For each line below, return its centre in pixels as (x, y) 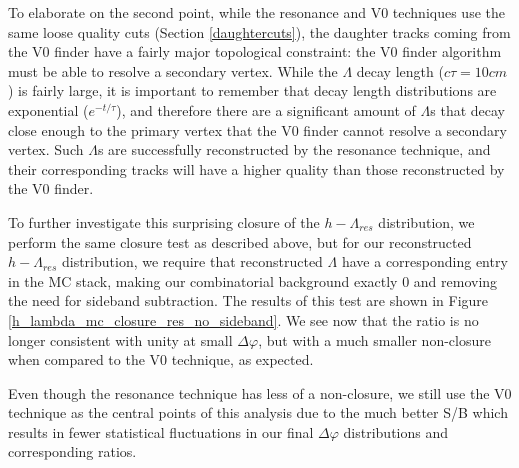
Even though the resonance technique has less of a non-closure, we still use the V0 (260, 392)
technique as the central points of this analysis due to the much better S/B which (258, 412)
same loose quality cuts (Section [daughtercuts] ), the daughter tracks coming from (259, 31)
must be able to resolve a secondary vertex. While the (173, 70)
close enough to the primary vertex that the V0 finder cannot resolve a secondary (257, 129)
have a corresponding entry (424, 261)
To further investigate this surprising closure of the (164, 221)
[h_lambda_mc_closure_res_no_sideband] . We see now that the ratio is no (243, 319)
